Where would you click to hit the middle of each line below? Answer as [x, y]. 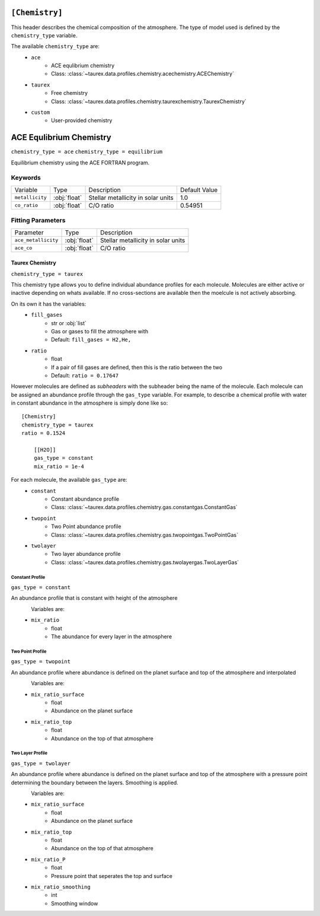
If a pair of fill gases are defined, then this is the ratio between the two [137, 367]
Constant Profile [28, 577]
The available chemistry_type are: [55, 46]
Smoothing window [75, 903]
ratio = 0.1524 [44, 433]
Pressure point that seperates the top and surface [112, 876]
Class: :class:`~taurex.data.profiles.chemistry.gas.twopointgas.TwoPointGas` [145, 535]
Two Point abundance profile [86, 527]
